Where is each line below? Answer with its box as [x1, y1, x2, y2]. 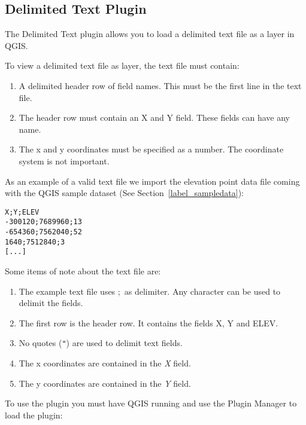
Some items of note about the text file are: [5, 265, 161, 277]
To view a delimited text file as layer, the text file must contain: [5, 59, 240, 72]
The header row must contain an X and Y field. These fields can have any [19, 111, 290, 124]
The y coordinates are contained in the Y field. [19, 377, 191, 389]
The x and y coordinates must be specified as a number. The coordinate [19, 143, 284, 155]
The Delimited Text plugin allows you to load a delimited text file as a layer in [5, 27, 295, 40]
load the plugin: [5, 408, 63, 421]
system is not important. [19, 154, 110, 167]
